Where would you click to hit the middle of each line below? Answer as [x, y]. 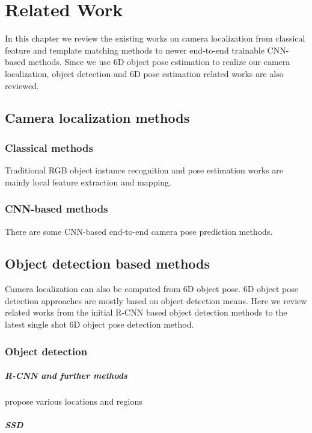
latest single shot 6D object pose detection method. [99, 324]
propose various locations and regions [74, 401]
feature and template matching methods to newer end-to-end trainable [135, 50]
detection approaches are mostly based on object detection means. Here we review [156, 300]
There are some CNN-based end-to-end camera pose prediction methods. [139, 231]
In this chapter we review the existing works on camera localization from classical [155, 38]
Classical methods [49, 147]
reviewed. [22, 85]
